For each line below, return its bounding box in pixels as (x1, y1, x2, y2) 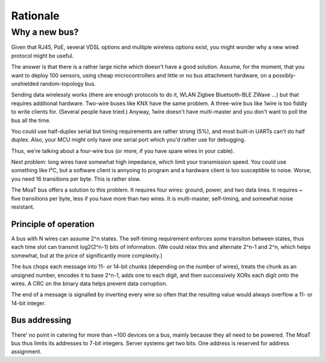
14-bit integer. (11, 299, 46, 306)
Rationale (11, 9, 60, 22)
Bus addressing (11, 315, 72, 326)
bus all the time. (11, 117, 51, 124)
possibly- (272, 71, 296, 79)
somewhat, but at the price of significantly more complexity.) (11, 251, 163, 259)
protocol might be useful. (11, 52, 74, 59)
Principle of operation (11, 219, 95, 229)
